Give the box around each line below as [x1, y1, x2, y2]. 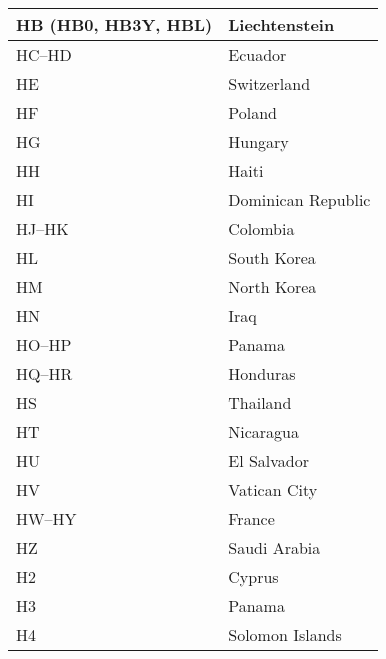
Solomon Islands [228, 623, 342, 646]
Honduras [228, 362, 296, 385]
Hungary [228, 130, 289, 153]
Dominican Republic [228, 188, 371, 211]
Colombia [228, 217, 295, 240]
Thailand [228, 391, 292, 414]
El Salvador [228, 449, 309, 472]
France [228, 507, 275, 530]
